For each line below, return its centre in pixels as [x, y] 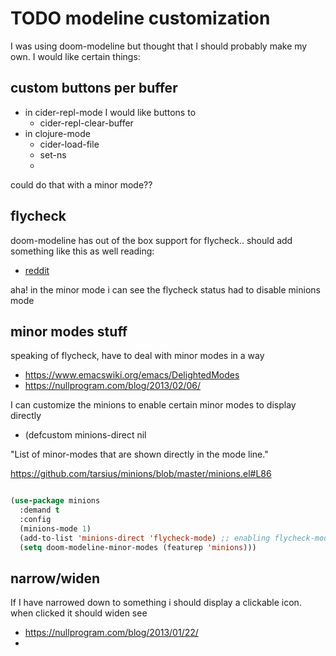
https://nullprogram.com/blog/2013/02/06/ [113, 386]
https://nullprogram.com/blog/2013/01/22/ [111, 633]
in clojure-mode [57, 133]
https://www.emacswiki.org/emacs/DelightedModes [132, 375]
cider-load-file [69, 144]
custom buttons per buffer [94, 88]
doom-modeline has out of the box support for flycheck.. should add [151, 240]
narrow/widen [55, 578]
